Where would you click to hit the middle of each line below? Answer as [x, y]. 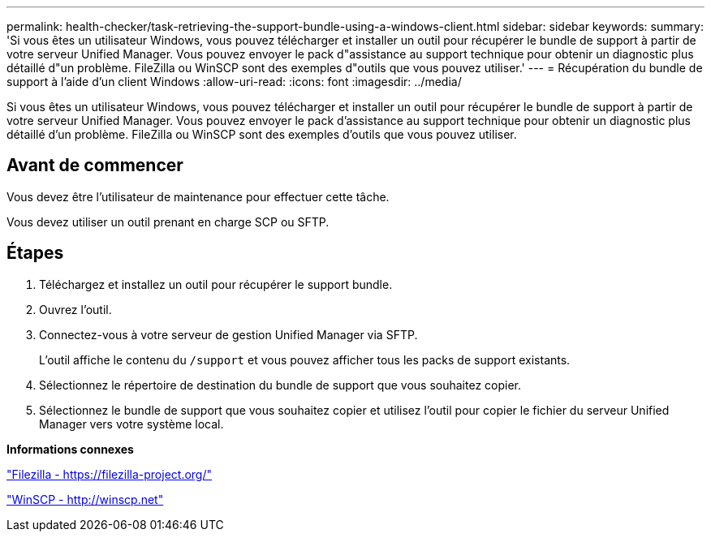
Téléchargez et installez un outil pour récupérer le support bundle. [216, 284]
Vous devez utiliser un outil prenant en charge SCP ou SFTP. [168, 222]
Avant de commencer [95, 166]
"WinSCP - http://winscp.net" [85, 499]
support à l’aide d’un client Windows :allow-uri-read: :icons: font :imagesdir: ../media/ [234, 82]
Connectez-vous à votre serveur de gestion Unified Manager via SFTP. [228, 334]
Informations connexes [70, 449]
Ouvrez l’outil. [75, 309]
